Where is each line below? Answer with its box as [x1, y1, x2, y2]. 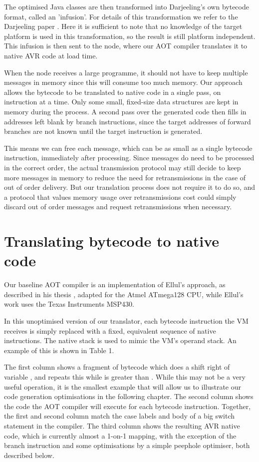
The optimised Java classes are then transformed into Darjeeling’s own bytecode [4, 1, 249, 11]
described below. [4, 450, 54, 460]
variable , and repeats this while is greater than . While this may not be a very [4, 371, 246, 382]
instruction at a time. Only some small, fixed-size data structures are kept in [4, 96, 239, 107]
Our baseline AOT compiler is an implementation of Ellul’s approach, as [4, 279, 226, 290]
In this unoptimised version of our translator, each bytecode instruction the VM [4, 315, 249, 326]
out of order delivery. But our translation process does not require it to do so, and [4, 182, 255, 192]
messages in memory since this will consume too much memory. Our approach [4, 77, 243, 87]
